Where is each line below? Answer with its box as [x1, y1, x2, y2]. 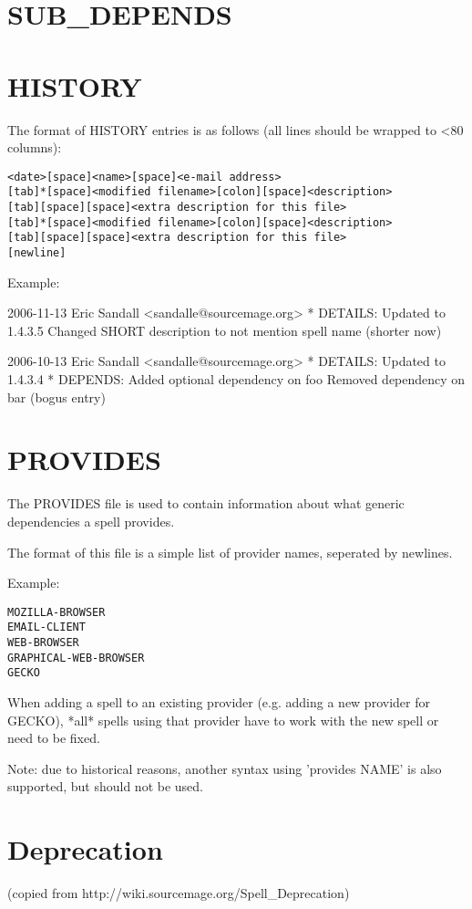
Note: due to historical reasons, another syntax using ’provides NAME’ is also [7, 758, 442, 778]
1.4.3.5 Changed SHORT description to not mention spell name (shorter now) [7, 320, 442, 340]
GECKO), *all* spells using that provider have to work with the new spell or [7, 710, 439, 729]
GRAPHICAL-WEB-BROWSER [7, 651, 145, 664]
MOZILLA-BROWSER [7, 605, 106, 619]
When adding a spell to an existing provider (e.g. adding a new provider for [7, 692, 430, 711]
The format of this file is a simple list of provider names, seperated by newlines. [7, 542, 453, 561]
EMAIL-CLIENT [7, 621, 86, 634]
